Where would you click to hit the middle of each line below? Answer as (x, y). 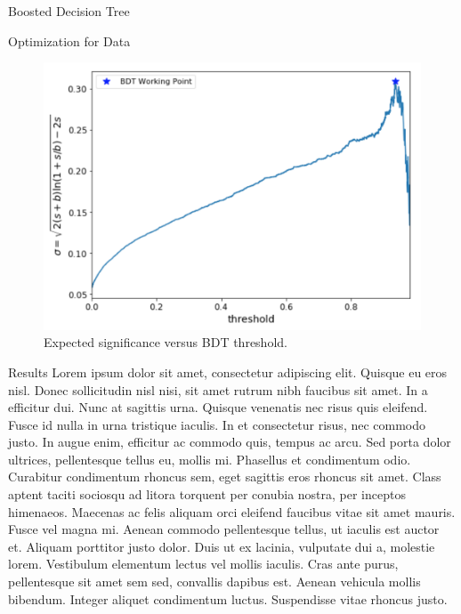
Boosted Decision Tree (69, 11)
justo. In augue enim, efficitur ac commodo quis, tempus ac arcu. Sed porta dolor (230, 442)
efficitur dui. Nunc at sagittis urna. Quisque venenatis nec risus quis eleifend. (218, 407)
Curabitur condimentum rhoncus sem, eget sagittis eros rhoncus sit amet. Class (225, 477)
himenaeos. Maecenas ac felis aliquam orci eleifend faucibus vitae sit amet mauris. (232, 511)
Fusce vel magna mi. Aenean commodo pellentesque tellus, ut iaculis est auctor (224, 529)
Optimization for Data (69, 40)
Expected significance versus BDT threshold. (166, 342)
